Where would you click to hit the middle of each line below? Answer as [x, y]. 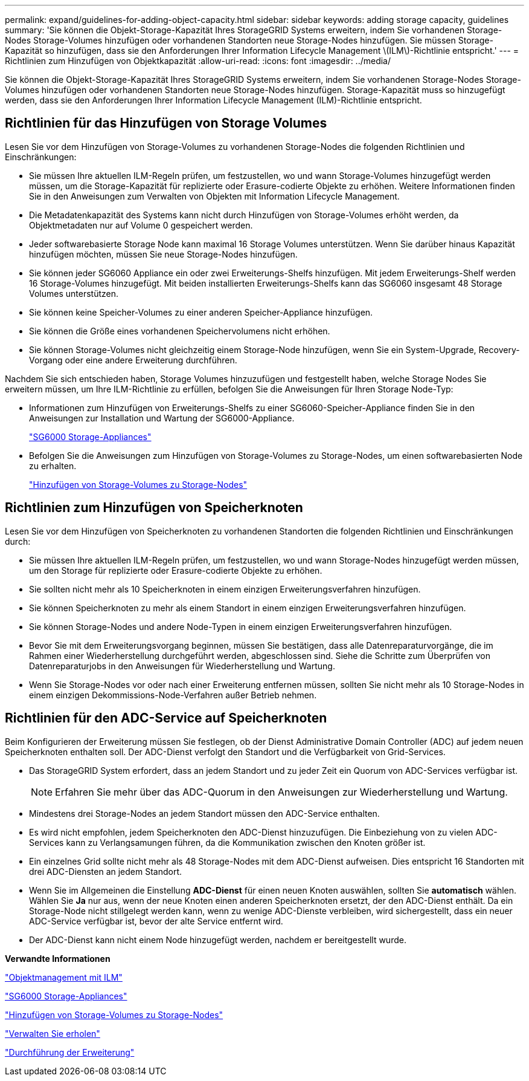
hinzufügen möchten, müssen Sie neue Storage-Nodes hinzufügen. [163, 254]
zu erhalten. [53, 466]
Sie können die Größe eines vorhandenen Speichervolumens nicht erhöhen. [180, 331]
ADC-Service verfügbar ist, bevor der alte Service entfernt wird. [156, 921]
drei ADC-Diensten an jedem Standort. [106, 871]
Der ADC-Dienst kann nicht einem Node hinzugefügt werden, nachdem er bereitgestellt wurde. [218, 940]
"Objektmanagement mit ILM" [64, 977]
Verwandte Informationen [58, 958]
